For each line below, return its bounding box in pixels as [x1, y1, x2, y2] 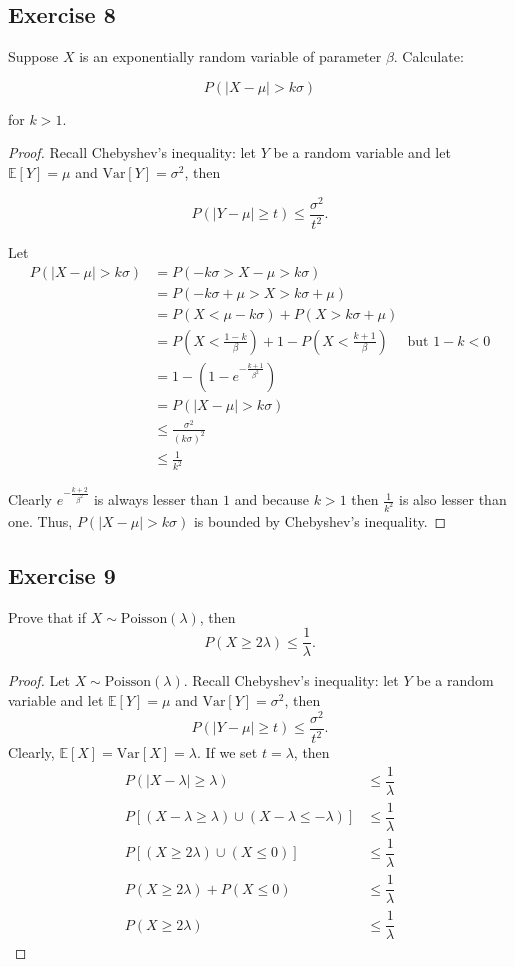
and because [234, 489, 310, 510]
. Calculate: [393, 46, 464, 67]
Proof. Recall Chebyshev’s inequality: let [8, 142, 257, 163]
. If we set [196, 742, 258, 763]
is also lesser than [399, 489, 507, 510]
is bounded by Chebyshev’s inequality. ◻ [193, 511, 447, 532]
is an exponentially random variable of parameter [79, 46, 382, 67]
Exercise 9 [8, 560, 116, 590]
